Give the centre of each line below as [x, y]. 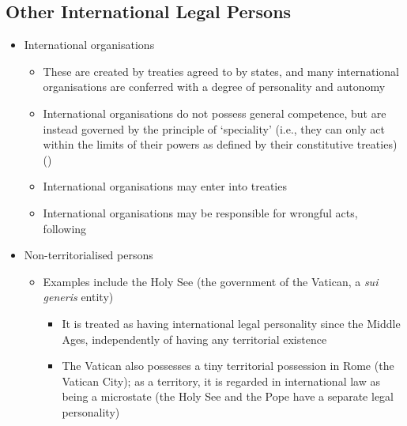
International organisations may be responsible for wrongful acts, [200, 212]
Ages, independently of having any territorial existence [194, 339]
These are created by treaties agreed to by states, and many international [221, 71]
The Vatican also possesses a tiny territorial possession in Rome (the [228, 366]
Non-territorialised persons [89, 255]
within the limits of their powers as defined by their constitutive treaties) [220, 144]
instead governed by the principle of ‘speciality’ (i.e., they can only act [214, 128]
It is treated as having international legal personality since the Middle [231, 323]
